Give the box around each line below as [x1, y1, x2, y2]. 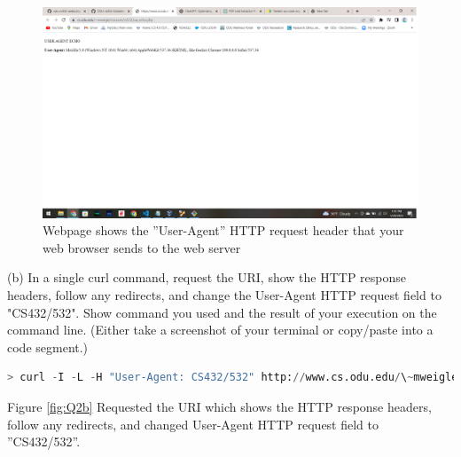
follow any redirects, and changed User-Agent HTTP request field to [7, 414, 379, 433]
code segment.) [7, 337, 89, 356]
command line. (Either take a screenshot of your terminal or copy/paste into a [7, 320, 434, 339]
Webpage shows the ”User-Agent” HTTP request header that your [43, 221, 404, 240]
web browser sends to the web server [43, 238, 241, 256]
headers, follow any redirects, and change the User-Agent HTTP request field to [7, 286, 441, 304]
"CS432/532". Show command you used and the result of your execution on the [7, 303, 437, 321]
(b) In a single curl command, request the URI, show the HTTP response [7, 268, 407, 287]
